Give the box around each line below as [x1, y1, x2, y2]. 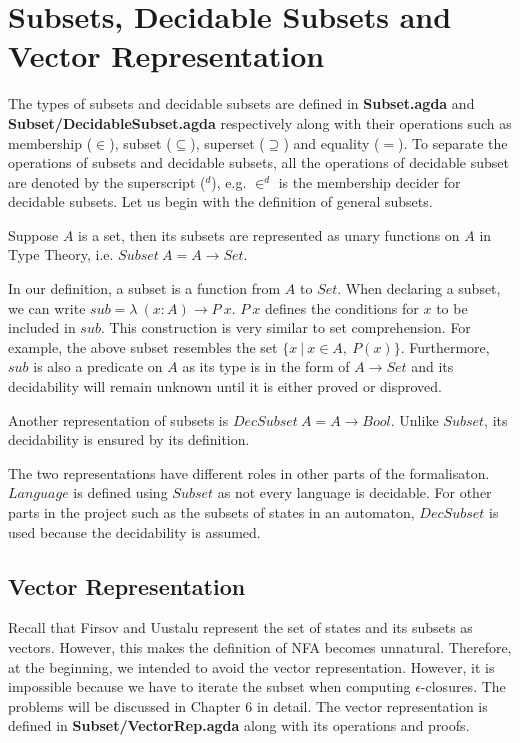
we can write [8, 297, 86, 318]
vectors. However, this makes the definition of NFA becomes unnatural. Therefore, [8, 636, 512, 657]
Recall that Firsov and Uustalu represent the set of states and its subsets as [8, 617, 473, 638]
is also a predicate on [33, 356, 163, 377]
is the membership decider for [278, 171, 461, 192]
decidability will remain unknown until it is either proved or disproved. [8, 376, 443, 397]
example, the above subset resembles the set [8, 336, 278, 357]
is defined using [73, 482, 168, 503]
